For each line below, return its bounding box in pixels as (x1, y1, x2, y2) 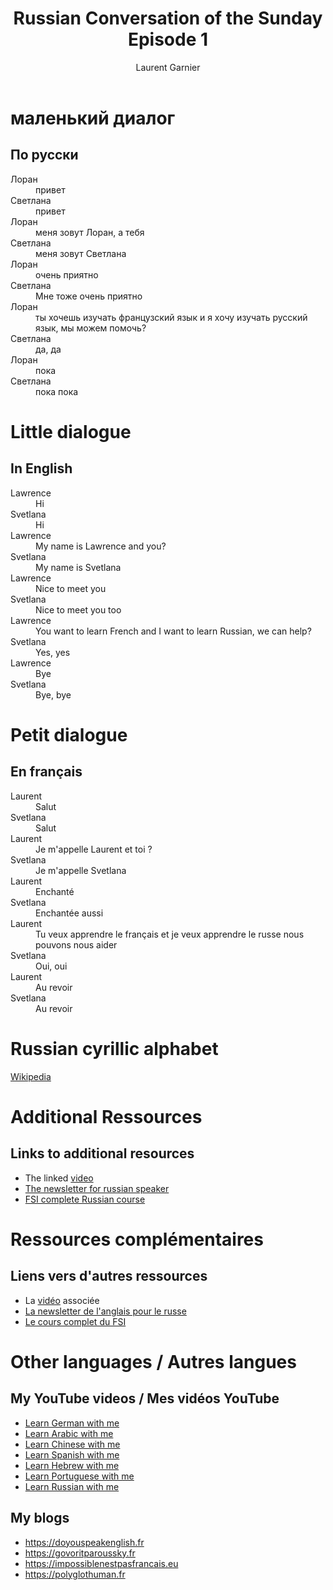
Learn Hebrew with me (24, 1459, 120, 1471)
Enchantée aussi (35, 907, 104, 919)
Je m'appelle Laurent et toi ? (35, 843, 153, 855)
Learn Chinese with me (24, 1438, 121, 1450)
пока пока (35, 385, 79, 397)
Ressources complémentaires (10, 1228, 264, 1251)
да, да (35, 343, 62, 355)
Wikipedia (10, 1070, 52, 1082)
